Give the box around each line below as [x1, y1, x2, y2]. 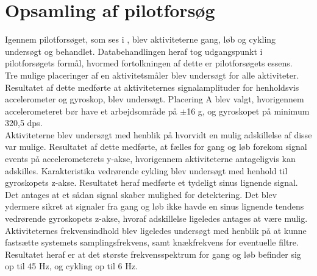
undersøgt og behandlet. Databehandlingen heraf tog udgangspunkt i [5, 44, 263, 57]
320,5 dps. [5, 116, 43, 129]
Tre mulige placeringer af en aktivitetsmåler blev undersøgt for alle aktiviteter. [5, 68, 299, 81]
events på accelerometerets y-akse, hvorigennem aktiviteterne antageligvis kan [5, 152, 296, 165]
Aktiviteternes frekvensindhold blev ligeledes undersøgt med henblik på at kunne [5, 224, 307, 236]
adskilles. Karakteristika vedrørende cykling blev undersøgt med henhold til [5, 164, 288, 177]
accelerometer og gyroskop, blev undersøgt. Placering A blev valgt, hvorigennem [5, 93, 304, 105]
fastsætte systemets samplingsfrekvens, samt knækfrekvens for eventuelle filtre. [5, 236, 299, 249]
